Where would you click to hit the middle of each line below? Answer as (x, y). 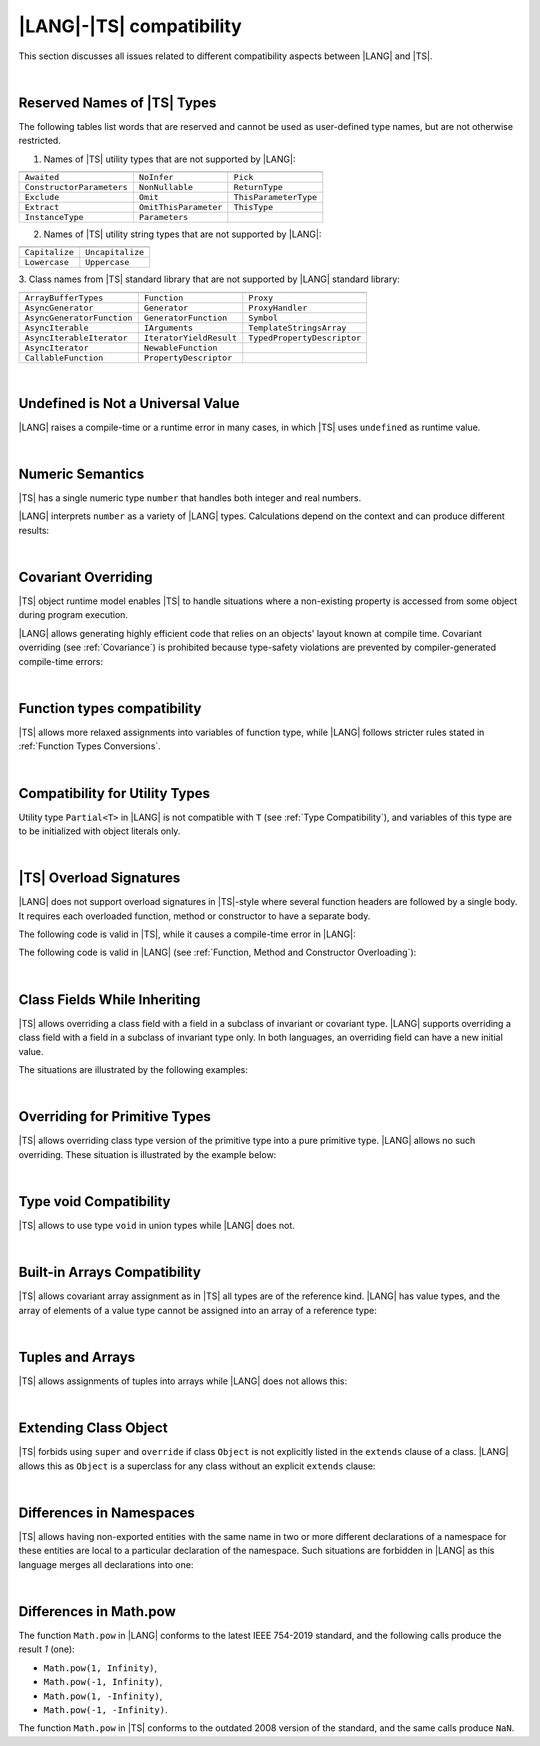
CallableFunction (64, 357)
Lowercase (47, 262)
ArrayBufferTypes (64, 297)
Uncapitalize (115, 252)
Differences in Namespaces (106, 1512)
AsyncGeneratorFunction (78, 317)
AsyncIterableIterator (76, 337)
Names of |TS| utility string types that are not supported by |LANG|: (182, 234)
